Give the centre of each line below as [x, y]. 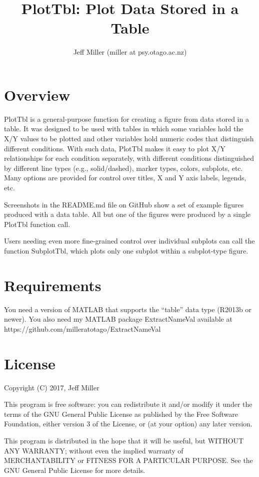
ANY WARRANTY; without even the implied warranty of [94, 450]
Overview [37, 94]
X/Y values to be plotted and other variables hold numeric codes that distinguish [129, 139]
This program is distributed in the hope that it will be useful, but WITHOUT [124, 440]
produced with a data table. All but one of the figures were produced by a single [127, 214]
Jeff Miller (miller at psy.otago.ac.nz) [130, 52]
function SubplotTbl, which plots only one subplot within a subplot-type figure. [126, 250]
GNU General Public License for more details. [75, 470]
